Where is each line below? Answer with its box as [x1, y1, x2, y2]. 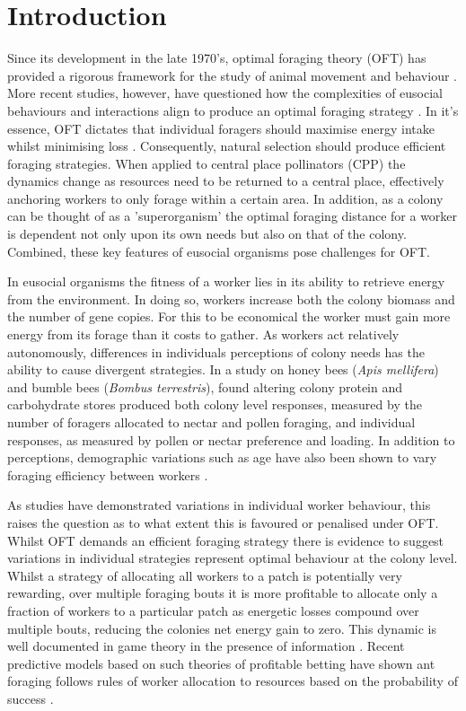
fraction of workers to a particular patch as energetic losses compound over [7, 601, 419, 619]
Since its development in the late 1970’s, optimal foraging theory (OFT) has [7, 48, 426, 67]
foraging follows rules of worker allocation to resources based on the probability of [7, 671, 458, 690]
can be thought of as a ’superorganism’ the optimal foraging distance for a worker [7, 206, 458, 225]
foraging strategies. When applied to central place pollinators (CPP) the [7, 154, 406, 172]
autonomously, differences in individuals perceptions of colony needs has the [7, 342, 425, 361]
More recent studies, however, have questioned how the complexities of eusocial [7, 83, 443, 102]
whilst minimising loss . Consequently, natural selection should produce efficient [7, 136, 446, 155]
